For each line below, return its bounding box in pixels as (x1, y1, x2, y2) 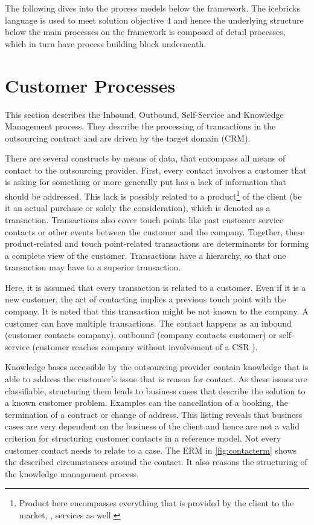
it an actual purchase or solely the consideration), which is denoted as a (5, 201, 271, 214)
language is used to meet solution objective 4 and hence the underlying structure (5, 13, 304, 26)
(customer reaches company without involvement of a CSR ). (32, 340, 258, 353)
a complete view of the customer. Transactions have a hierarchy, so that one (5, 249, 286, 261)
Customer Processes (5, 73, 176, 97)
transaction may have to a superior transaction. (5, 261, 181, 273)
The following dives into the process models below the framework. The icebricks (5, 2, 300, 14)
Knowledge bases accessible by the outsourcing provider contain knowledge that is (5, 360, 309, 373)
